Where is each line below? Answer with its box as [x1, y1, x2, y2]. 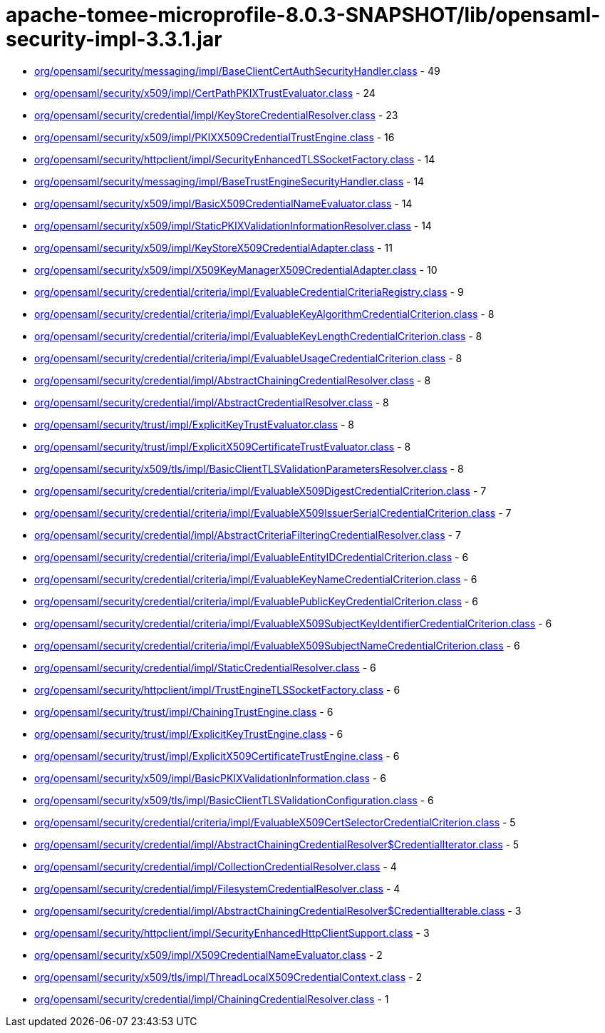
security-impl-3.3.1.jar [6, 27, 222, 51]
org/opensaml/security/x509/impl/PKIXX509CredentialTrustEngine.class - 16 [34, 130, 395, 143]
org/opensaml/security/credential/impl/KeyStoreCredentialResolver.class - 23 [34, 108, 398, 121]
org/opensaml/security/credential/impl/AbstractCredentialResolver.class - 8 [34, 396, 389, 408]
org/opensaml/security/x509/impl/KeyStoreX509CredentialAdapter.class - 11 [34, 241, 393, 254]
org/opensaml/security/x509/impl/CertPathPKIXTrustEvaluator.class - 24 [34, 86, 376, 99]
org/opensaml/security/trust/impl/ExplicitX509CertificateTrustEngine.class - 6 [34, 749, 400, 762]
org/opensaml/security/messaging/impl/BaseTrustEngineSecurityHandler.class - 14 [34, 175, 425, 187]
